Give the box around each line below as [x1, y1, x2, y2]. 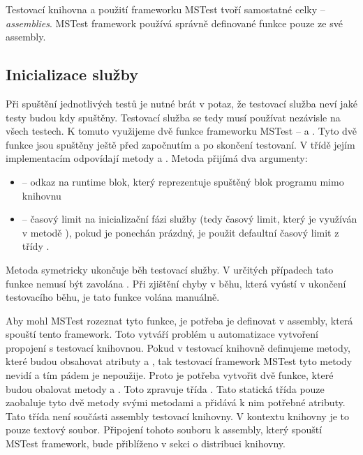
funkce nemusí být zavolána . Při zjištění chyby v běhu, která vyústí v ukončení [6, 276, 346, 290]
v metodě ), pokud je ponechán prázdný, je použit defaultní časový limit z [22, 225, 339, 239]
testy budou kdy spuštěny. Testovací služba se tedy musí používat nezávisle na [6, 110, 341, 124]
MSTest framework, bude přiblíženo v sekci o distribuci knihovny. [6, 436, 286, 451]
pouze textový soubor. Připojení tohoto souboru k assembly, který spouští [6, 422, 323, 437]
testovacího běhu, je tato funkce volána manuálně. [6, 290, 220, 304]
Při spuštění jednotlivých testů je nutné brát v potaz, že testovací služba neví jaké [6, 96, 357, 110]
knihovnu [22, 188, 61, 202]
